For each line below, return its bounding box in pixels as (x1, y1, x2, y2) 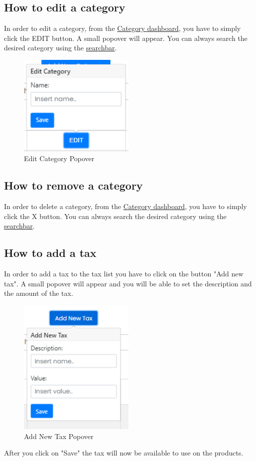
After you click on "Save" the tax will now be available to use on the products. (4, 448, 244, 458)
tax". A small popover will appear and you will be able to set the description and (4, 278, 252, 288)
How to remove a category (4, 178, 143, 193)
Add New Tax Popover (24, 431, 94, 441)
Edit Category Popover (24, 153, 95, 164)
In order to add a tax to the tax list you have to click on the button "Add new (4, 268, 244, 278)
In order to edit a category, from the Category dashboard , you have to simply (4, 23, 241, 33)
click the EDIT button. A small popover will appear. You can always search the (4, 32, 248, 43)
